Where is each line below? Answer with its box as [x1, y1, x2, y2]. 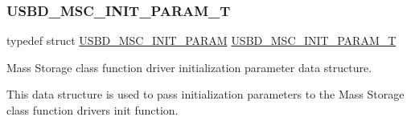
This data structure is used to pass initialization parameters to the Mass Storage [6, 86, 405, 103]
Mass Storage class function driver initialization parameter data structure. [6, 58, 372, 75]
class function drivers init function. [6, 102, 179, 118]
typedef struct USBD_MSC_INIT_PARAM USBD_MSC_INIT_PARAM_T [6, 32, 397, 49]
